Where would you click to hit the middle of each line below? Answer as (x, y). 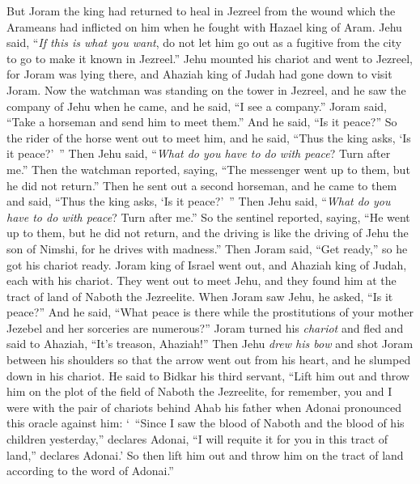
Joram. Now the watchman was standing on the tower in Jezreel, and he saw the (206, 89)
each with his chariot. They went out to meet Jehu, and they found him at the (202, 280)
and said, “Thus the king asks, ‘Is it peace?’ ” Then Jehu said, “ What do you (199, 201)
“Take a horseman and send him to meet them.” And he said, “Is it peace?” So (202, 122)
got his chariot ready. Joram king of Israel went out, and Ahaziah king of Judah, (207, 264)
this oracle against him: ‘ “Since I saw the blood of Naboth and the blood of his (206, 423)
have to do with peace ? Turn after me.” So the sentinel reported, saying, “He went (208, 217)
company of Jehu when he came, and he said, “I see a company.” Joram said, (197, 106)
